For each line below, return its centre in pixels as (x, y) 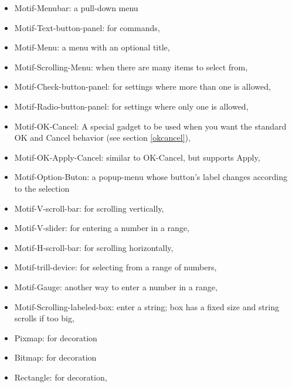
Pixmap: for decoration (56, 337)
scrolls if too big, (44, 318)
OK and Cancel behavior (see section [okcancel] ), (102, 138)
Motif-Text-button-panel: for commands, (87, 27)
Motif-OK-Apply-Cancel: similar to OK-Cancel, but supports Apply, (137, 157)
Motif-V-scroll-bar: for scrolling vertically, (89, 208)
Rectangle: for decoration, (61, 377)
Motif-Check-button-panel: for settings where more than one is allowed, (142, 86)
